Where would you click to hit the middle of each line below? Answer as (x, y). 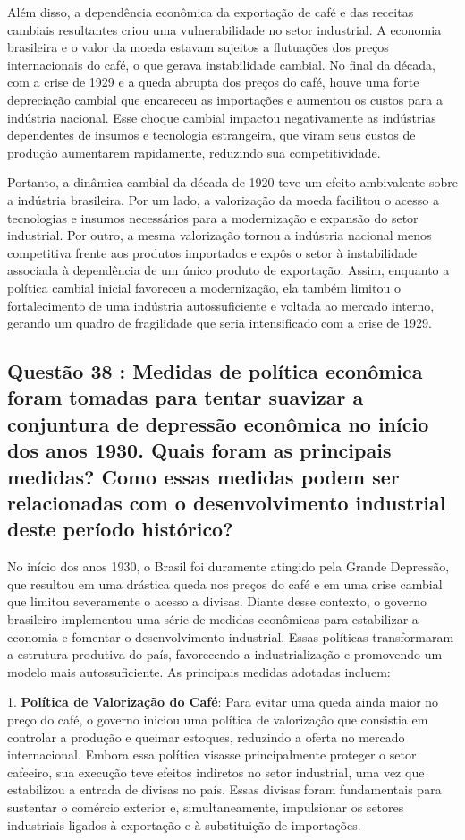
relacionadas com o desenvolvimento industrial (227, 503)
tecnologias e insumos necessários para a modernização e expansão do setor (213, 217)
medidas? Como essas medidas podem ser (203, 476)
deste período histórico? (120, 529)
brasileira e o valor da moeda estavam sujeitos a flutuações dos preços (198, 47)
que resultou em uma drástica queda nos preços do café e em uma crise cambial (225, 583)
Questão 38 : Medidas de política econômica (215, 371)
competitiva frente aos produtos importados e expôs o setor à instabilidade (212, 252)
